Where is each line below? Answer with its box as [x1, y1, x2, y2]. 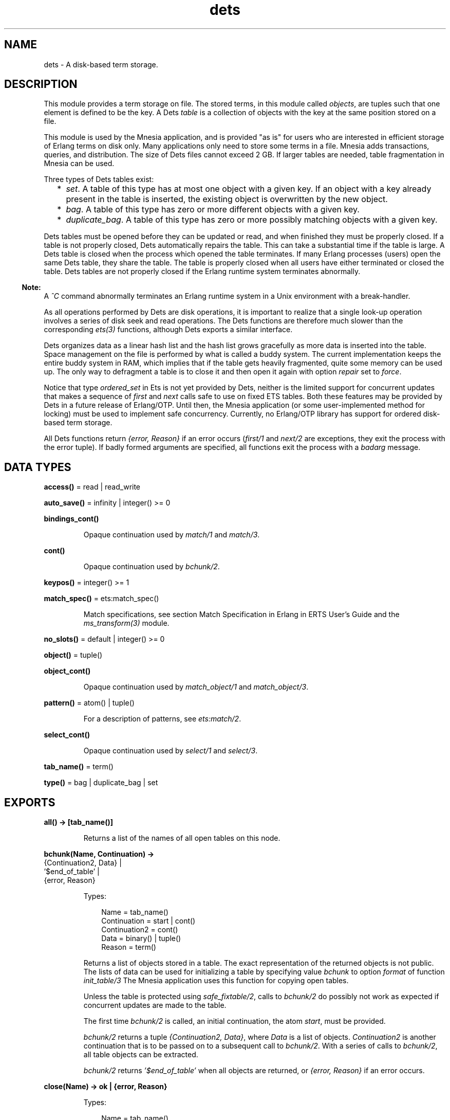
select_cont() [44, 730, 90, 739]
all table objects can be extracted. [83, 1050, 198, 1059]
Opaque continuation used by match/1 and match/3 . [83, 530, 260, 539]
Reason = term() [101, 943, 156, 952]
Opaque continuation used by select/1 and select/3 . [83, 746, 258, 755]
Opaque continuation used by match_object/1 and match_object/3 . [83, 682, 309, 692]
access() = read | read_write [44, 482, 141, 492]
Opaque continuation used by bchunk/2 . [83, 562, 220, 571]
